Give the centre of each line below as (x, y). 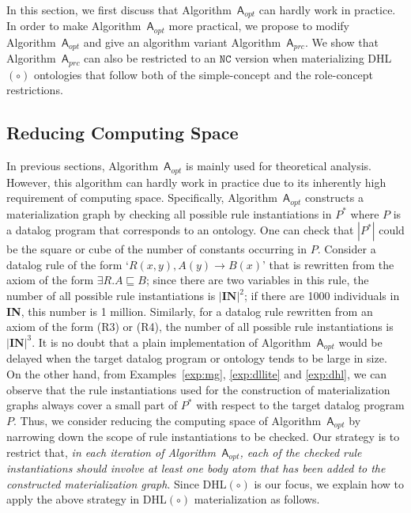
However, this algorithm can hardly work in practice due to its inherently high (196, 182)
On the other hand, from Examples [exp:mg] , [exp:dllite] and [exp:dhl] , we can (197, 373)
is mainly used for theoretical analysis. (279, 166)
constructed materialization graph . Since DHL (117, 483)
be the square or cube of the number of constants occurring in (156, 249)
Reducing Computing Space (123, 133)
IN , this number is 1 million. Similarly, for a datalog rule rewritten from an (190, 311)
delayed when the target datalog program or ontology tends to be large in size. (197, 358)
